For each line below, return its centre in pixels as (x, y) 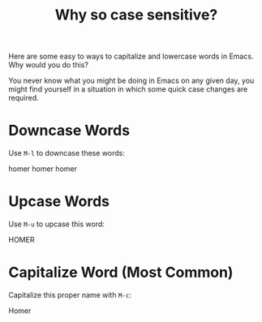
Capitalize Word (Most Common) (121, 273)
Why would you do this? (49, 65)
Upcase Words (59, 202)
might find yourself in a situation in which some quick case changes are (128, 89)
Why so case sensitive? (136, 15)
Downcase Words (69, 131)
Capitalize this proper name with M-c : (70, 295)
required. (24, 98)
